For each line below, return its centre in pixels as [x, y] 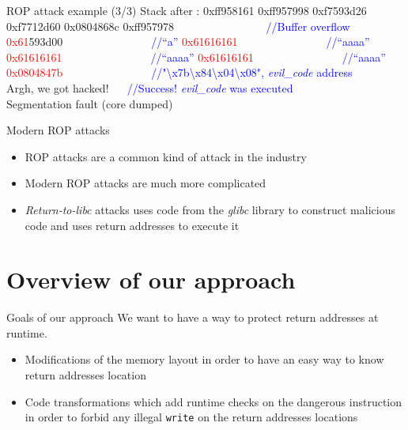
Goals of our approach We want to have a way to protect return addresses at [193, 317]
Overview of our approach [151, 279]
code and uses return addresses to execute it [132, 225]
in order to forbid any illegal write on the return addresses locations [191, 417]
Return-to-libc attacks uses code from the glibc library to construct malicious [210, 209]
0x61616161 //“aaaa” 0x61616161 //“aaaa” [196, 57]
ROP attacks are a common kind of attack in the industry [166, 156]
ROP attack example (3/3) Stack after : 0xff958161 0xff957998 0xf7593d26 [187, 10]
